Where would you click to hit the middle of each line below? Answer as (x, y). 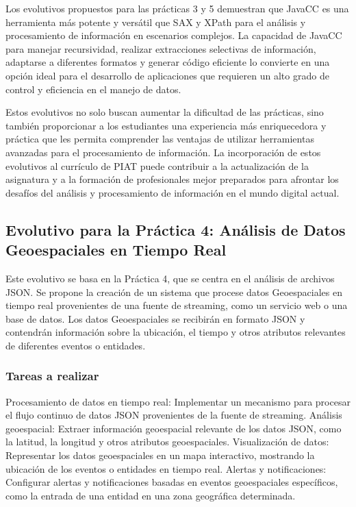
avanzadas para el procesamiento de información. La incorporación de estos (163, 152)
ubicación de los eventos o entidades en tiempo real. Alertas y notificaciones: (166, 468)
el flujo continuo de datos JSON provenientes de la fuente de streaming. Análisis (174, 415)
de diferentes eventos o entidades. (76, 345)
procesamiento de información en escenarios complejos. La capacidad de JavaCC (174, 35)
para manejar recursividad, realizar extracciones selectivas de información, (161, 48)
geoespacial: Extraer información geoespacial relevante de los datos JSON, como (174, 428)
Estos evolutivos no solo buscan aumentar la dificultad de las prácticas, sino (165, 112)
